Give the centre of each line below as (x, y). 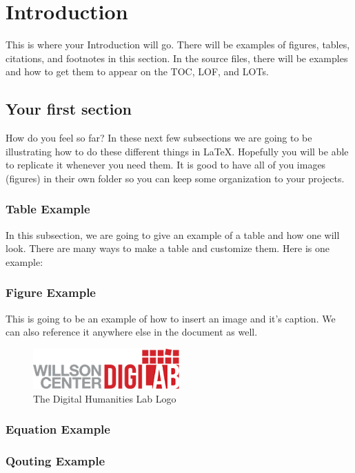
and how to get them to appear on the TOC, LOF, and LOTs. (137, 71)
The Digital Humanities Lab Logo (105, 398)
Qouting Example (55, 461)
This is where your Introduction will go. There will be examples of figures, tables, (178, 45)
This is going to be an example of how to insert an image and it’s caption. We (171, 318)
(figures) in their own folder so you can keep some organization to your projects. (175, 178)
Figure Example (51, 292)
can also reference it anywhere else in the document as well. (132, 332)
